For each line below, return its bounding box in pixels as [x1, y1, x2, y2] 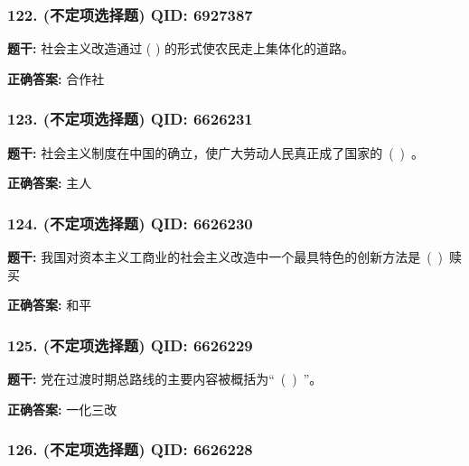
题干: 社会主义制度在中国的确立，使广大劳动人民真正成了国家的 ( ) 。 [7, 143, 425, 162]
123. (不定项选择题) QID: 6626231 [7, 107, 253, 130]
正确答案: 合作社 [7, 69, 105, 88]
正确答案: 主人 [7, 173, 92, 192]
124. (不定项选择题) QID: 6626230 [7, 211, 253, 234]
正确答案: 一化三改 [7, 399, 117, 418]
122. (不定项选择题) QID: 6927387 [7, 3, 253, 25]
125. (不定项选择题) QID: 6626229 [7, 333, 253, 356]
